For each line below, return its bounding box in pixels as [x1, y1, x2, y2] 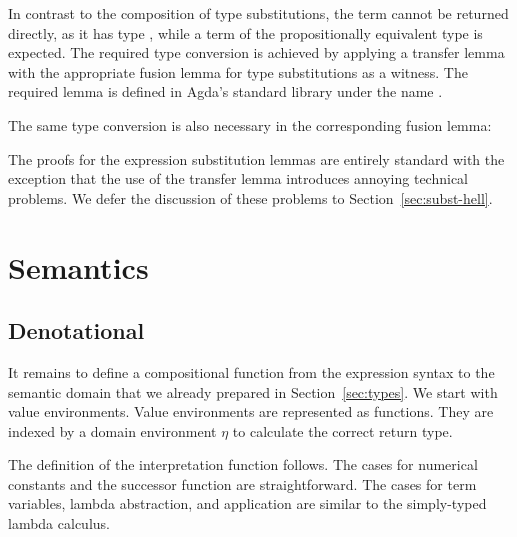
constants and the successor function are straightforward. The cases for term [8, 473, 477, 494]
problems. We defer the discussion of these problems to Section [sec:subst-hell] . [8, 187, 493, 208]
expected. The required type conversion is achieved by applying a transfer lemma [8, 42, 505, 63]
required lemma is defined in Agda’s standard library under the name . [8, 81, 443, 102]
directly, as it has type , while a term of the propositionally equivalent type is [8, 22, 483, 43]
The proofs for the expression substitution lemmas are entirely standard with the [8, 148, 505, 169]
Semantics [8, 246, 149, 287]
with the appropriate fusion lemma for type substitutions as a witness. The [8, 61, 468, 82]
